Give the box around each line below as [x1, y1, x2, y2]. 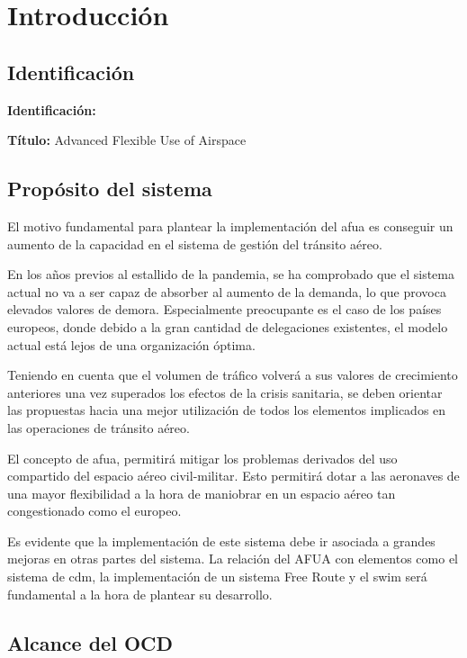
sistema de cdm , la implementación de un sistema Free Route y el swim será [7, 567, 427, 586]
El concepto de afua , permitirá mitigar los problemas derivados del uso [7, 448, 398, 467]
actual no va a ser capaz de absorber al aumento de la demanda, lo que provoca [7, 282, 446, 301]
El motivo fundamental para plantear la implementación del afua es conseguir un [7, 216, 454, 235]
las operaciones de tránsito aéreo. [7, 418, 190, 437]
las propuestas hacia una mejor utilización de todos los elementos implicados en [7, 401, 446, 419]
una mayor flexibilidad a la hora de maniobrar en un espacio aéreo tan [7, 483, 396, 502]
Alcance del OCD [7, 628, 174, 656]
